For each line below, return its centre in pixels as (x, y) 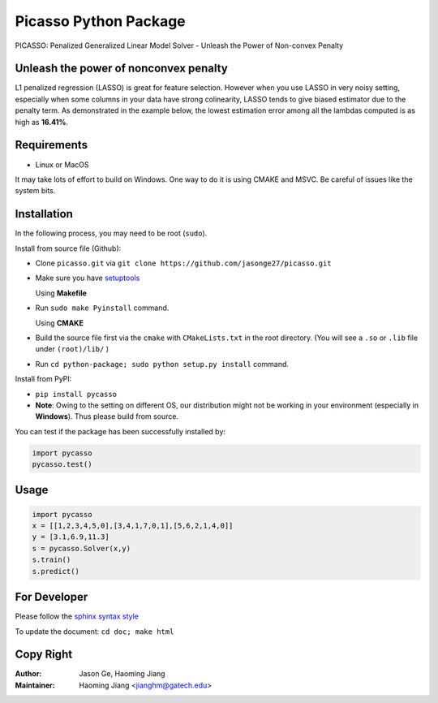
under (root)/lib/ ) (72, 349)
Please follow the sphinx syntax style (77, 616)
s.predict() (56, 571)
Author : (28, 674)
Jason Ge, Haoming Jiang (122, 674)
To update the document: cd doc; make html (94, 631)
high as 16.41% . (42, 122)
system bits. (35, 191)
